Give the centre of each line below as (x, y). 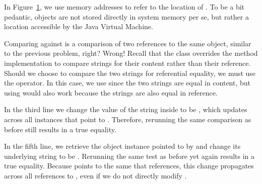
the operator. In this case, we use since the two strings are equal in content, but (127, 83)
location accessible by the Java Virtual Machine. (79, 26)
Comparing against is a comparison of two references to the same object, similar (128, 43)
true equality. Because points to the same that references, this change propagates (129, 166)
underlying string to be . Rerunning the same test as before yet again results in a (129, 156)
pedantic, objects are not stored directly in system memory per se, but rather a (126, 16)
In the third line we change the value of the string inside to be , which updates (126, 109)
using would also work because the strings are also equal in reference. (111, 92)
